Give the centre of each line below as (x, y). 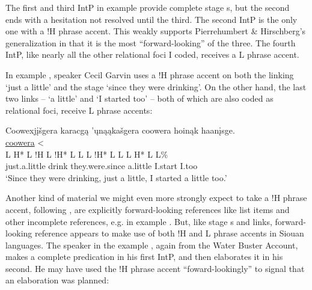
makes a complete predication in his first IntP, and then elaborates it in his (144, 257)
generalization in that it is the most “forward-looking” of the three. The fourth (151, 42)
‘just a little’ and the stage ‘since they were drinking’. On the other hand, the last (156, 86)
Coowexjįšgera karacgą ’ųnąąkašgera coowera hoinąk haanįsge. (120, 130)
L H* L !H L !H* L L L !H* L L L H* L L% (87, 154)
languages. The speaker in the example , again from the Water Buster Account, (152, 245)
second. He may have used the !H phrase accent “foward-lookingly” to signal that (155, 268)
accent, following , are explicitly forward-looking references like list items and (148, 209)
